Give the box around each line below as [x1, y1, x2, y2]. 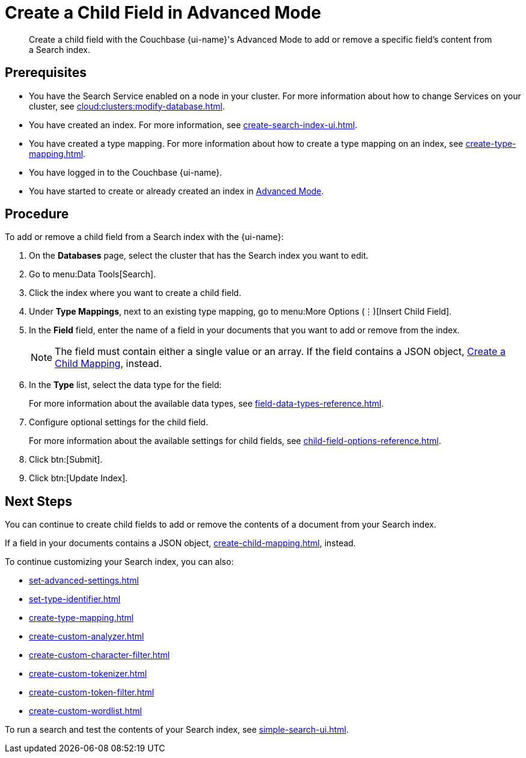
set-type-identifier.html [29, 594, 121, 605]
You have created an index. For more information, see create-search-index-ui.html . [29, 119, 358, 130]
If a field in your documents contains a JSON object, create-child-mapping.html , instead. [5, 538, 356, 549]
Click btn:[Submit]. [29, 454, 103, 465]
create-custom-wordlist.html [29, 706, 142, 716]
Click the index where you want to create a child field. [29, 288, 242, 298]
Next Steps [5, 493, 72, 509]
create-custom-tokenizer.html [29, 668, 147, 679]
